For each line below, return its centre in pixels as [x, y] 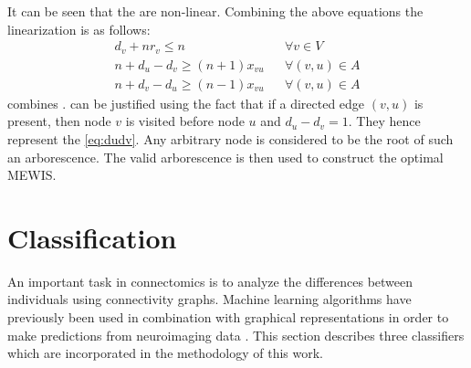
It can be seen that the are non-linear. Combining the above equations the [215, 11]
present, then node [59, 121]
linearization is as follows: [79, 29]
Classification [92, 237]
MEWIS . [32, 175]
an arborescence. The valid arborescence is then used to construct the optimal [225, 157]
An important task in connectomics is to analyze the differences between [210, 281]
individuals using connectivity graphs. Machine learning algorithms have [209, 299]
